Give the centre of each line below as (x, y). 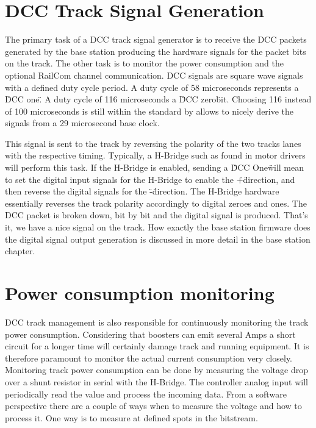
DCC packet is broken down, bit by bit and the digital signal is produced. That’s (156, 215)
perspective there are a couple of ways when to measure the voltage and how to (153, 406)
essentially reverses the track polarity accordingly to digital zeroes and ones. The (156, 203)
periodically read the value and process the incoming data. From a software (146, 394)
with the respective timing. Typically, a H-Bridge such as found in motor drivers (155, 155)
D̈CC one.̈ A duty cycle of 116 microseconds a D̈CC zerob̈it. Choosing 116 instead (158, 99)
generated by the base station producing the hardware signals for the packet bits (156, 51)
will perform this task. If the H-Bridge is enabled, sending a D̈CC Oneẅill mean (155, 167)
